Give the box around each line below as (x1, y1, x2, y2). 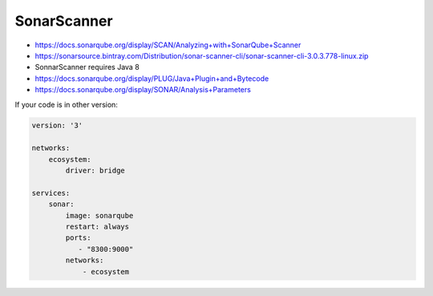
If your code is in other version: (14, 99, 118, 109)
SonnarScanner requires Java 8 (34, 63, 140, 72)
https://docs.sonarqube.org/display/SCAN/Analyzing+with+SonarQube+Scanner (34, 40, 301, 50)
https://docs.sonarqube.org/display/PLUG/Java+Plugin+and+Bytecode (34, 73, 269, 83)
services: (31, 189, 71, 197)
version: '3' (31, 121, 83, 130)
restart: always (65, 222, 130, 231)
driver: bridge (65, 166, 126, 176)
